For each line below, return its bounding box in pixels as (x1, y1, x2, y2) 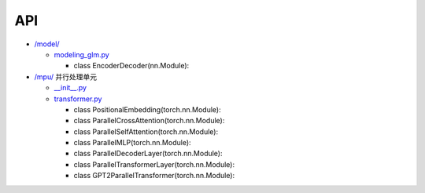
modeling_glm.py (54, 49, 109, 59)
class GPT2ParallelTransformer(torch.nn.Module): (73, 171, 235, 180)
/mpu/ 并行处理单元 (34, 71, 98, 82)
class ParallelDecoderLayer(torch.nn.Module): (73, 149, 224, 158)
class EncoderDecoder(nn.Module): (73, 61, 190, 71)
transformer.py (54, 94, 102, 104)
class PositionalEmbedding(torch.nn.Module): (73, 104, 221, 114)
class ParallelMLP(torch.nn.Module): (73, 138, 192, 147)
